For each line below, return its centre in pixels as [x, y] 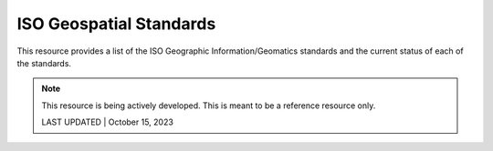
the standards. [44, 63]
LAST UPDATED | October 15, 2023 [107, 122]
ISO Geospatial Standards [116, 24]
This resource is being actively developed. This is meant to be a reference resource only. [209, 106]
